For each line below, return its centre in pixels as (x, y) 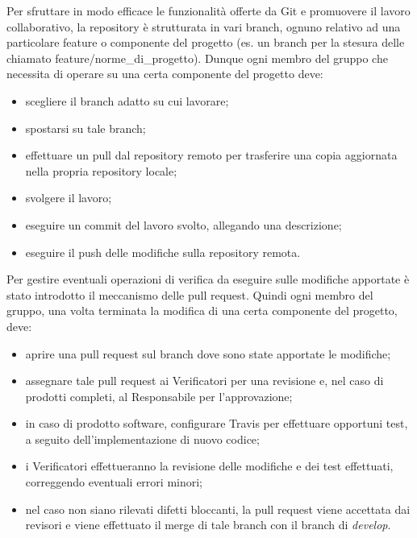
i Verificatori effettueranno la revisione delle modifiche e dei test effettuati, (209, 466)
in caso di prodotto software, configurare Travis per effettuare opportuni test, (217, 423)
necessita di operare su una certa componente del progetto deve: (165, 74)
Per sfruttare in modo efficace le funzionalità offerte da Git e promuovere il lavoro (208, 10)
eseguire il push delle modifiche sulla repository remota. (163, 252)
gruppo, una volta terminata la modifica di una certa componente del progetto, (202, 310)
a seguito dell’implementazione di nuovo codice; (142, 439)
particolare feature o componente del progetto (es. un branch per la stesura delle (206, 42)
